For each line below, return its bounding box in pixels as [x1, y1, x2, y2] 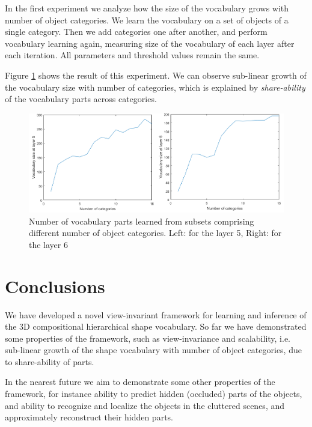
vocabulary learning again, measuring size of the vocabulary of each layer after [5, 37, 295, 49]
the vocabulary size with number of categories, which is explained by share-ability [5, 80, 305, 93]
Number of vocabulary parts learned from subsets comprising [29, 214, 254, 227]
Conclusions [5, 273, 105, 298]
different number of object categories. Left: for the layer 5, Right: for [29, 226, 282, 239]
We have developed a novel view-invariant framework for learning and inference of [5, 308, 307, 321]
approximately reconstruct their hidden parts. [5, 411, 173, 423]
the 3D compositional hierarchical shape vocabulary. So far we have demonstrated [5, 320, 307, 333]
